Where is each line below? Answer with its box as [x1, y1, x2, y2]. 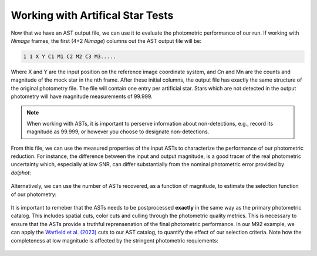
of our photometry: [11, 191, 57, 198]
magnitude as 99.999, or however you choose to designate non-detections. [26, 128, 210, 135]
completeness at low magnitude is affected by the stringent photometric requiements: [11, 237, 218, 244]
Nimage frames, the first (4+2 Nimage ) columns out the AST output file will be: [11, 37, 202, 44]
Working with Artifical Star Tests [11, 9, 174, 22]
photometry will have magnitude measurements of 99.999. [11, 93, 153, 100]
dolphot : [11, 169, 32, 176]
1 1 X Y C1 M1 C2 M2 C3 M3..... [23, 53, 117, 60]
